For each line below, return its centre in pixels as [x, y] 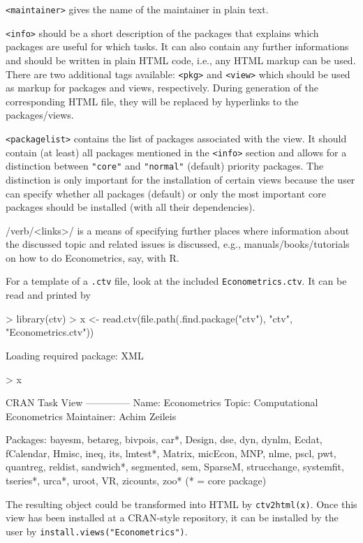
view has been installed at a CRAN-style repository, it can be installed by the [172, 518]
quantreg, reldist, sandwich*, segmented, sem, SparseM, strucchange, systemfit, [175, 467]
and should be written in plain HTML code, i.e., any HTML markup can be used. [181, 60]
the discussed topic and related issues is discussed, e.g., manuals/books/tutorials [178, 244]
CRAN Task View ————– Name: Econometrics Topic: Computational [162, 402]
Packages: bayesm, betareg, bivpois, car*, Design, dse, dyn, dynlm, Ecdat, [164, 439]
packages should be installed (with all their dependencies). [131, 207]
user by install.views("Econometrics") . [97, 531]
